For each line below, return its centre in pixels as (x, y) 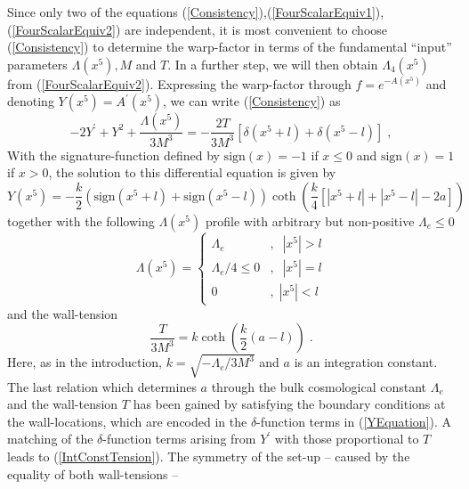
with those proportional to (347, 439)
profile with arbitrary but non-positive (310, 220)
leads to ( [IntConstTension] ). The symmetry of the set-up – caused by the (209, 456)
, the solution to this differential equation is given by (192, 172)
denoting (31, 101)
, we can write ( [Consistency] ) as (252, 101)
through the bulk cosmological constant (319, 386)
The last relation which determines (102, 386)
